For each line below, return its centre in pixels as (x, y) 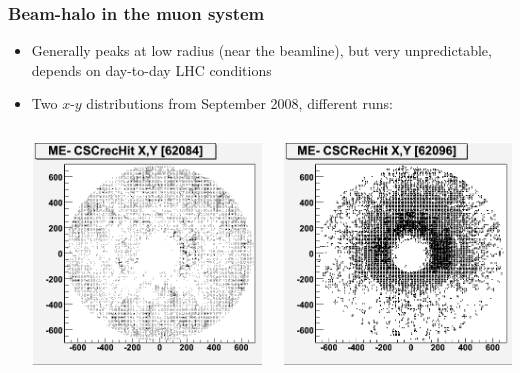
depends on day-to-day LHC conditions (151, 69)
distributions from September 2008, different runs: (239, 103)
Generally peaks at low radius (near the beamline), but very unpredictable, (261, 50)
